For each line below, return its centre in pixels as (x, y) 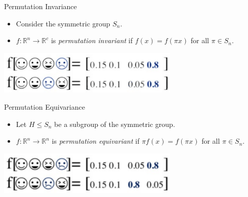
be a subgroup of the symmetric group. (115, 124)
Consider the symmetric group (63, 23)
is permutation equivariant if (96, 141)
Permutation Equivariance (45, 106)
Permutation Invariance (40, 6)
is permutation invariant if (92, 40)
